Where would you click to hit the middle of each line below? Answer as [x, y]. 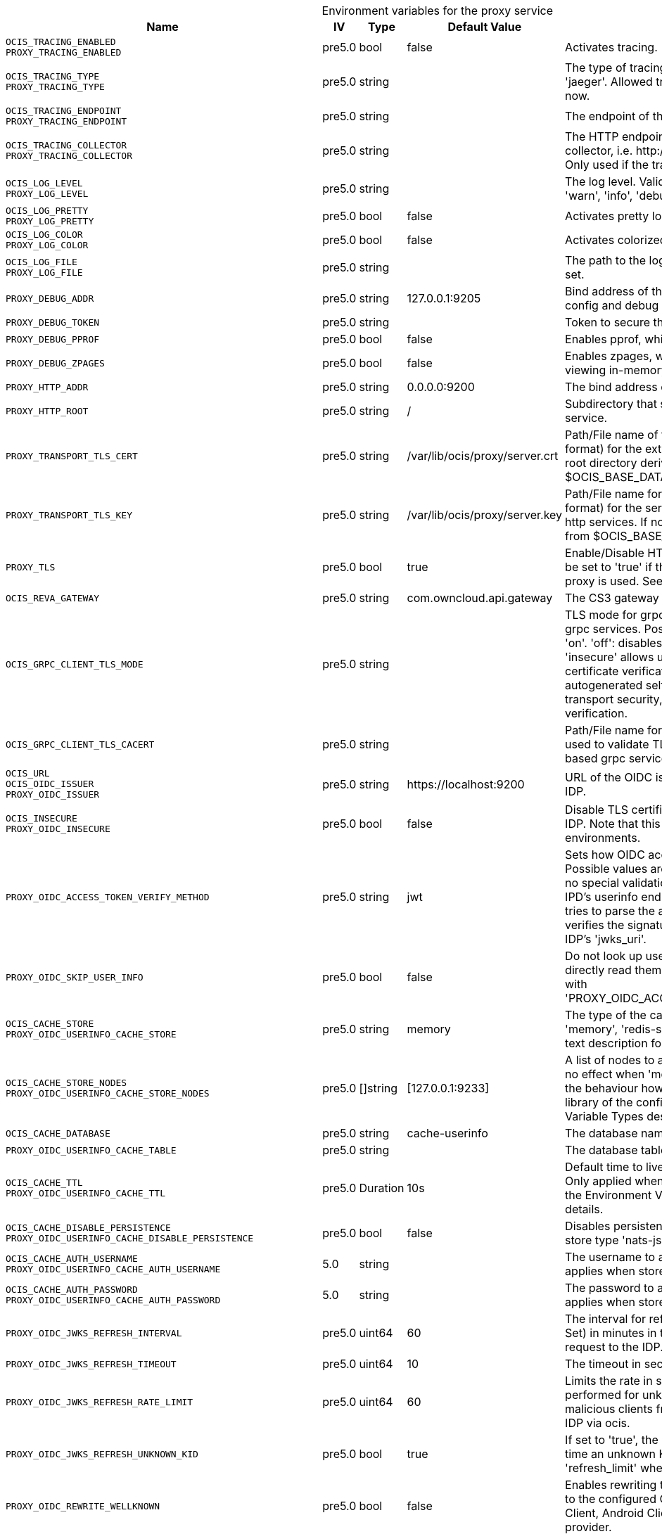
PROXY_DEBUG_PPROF [53, 339]
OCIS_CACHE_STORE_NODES [66, 1083]
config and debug [612, 305]
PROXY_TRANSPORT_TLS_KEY [69, 515]
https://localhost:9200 [466, 784]
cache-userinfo [447, 1133]
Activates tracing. [611, 47]
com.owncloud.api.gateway [480, 598]
